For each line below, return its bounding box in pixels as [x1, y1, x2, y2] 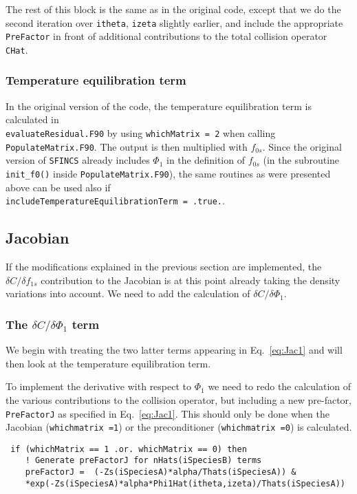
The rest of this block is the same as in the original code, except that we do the [6, 2, 341, 16]
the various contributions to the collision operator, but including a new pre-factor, [6, 392, 351, 407]
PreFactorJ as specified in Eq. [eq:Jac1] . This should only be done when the [6, 406, 329, 420]
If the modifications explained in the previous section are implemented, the [6, 259, 322, 274]
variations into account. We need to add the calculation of [6, 286, 250, 301]
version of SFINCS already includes [6, 153, 150, 167]
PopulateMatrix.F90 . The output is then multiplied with [6, 139, 248, 153]
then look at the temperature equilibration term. [6, 356, 211, 370]
